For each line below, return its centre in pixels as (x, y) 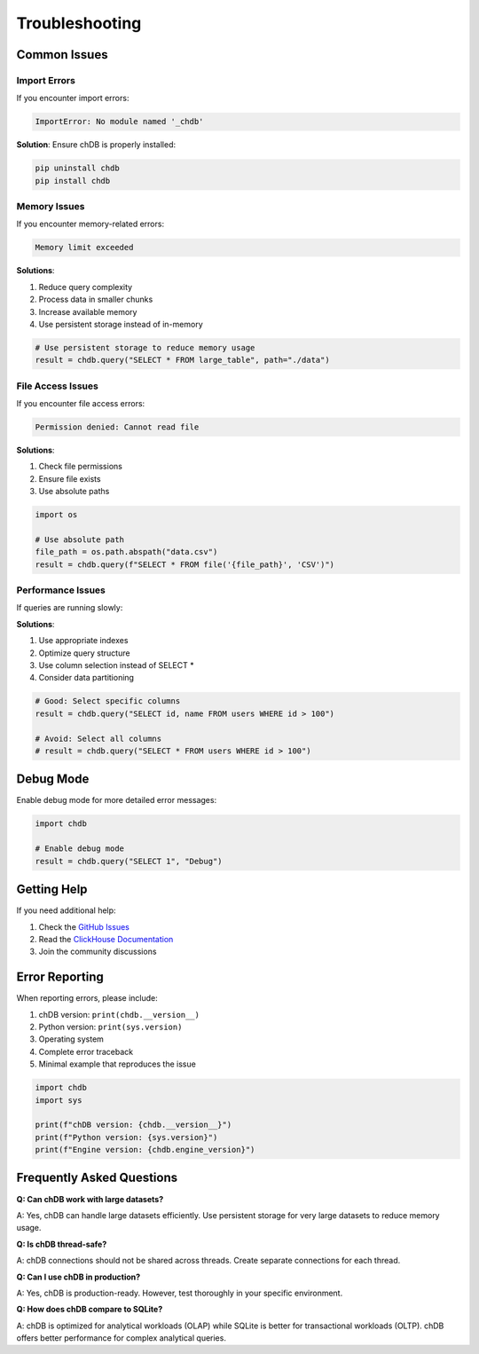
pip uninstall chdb (77, 168)
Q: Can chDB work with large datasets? (90, 1199)
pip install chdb (73, 181)
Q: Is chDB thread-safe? (62, 1244)
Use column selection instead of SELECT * (116, 665)
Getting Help (52, 890)
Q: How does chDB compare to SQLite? (90, 1310)
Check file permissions (81, 467)
